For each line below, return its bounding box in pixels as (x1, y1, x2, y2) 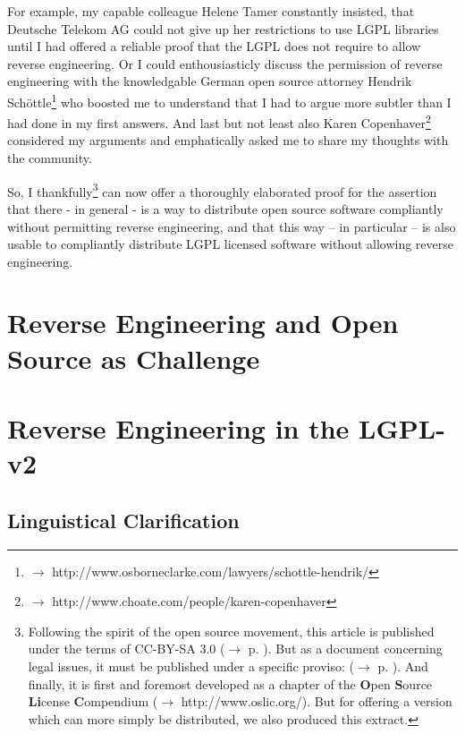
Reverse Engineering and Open (7, 304, 399, 341)
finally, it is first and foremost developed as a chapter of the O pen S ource (28, 674, 433, 693)
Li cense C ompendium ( (28, 692, 158, 711)
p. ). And (377, 656, 428, 675)
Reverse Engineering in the (7, 410, 350, 447)
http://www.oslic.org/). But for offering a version (181, 692, 452, 711)
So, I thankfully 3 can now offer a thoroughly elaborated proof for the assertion (7, 179, 437, 201)
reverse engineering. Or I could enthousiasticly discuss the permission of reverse (7, 54, 443, 73)
